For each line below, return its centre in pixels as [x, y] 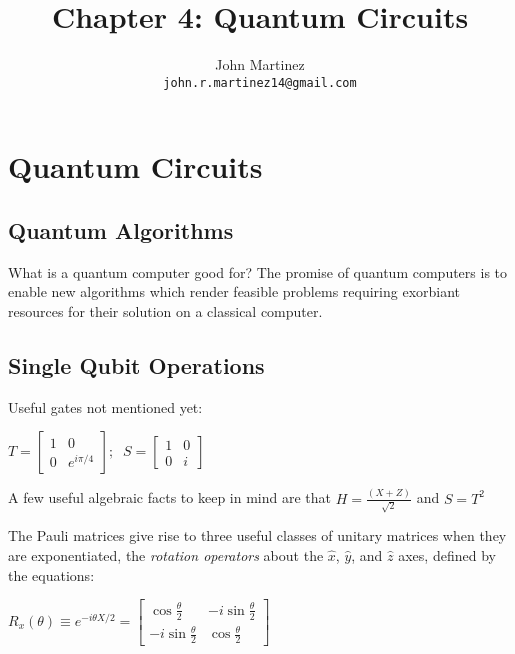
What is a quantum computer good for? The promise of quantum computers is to [258, 271]
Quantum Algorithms [121, 229]
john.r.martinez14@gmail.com [260, 82]
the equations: [51, 574]
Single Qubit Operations [136, 364]
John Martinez [260, 64]
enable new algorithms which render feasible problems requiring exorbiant [234, 291]
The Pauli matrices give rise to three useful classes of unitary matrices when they [257, 535]
